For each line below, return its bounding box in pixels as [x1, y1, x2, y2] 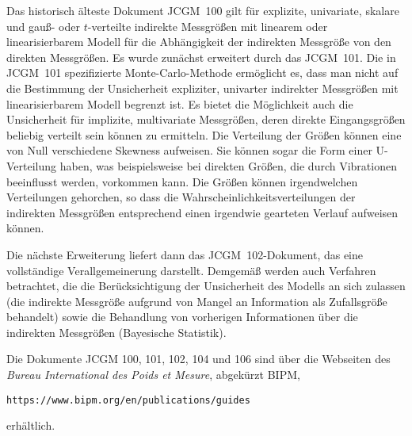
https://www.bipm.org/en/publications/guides [6, 394, 250, 406]
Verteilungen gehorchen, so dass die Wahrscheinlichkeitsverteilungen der [6, 189, 356, 205]
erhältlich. [6, 417, 55, 434]
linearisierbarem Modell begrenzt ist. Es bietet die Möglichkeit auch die [6, 95, 353, 112]
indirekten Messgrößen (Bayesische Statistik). [6, 323, 227, 340]
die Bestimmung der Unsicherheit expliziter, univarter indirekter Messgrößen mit [6, 79, 399, 96]
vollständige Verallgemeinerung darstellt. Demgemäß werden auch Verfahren [6, 262, 376, 278]
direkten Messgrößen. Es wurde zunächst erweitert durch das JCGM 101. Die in [6, 48, 396, 65]
